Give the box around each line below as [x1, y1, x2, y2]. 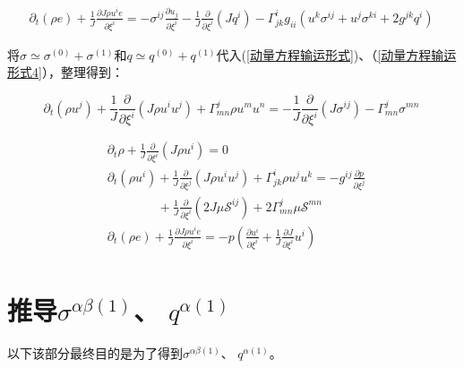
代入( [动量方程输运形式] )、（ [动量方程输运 [216, 45, 457, 64]
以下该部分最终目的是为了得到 [7, 343, 183, 362]
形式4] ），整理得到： [7, 63, 124, 81]
